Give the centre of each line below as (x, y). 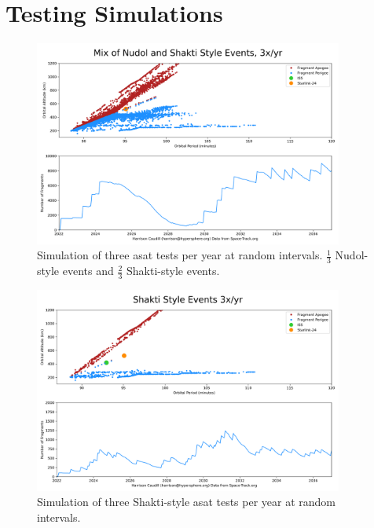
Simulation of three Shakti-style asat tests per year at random (187, 502)
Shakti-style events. (173, 271)
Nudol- (352, 255)
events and (88, 271)
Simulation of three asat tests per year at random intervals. (180, 255)
